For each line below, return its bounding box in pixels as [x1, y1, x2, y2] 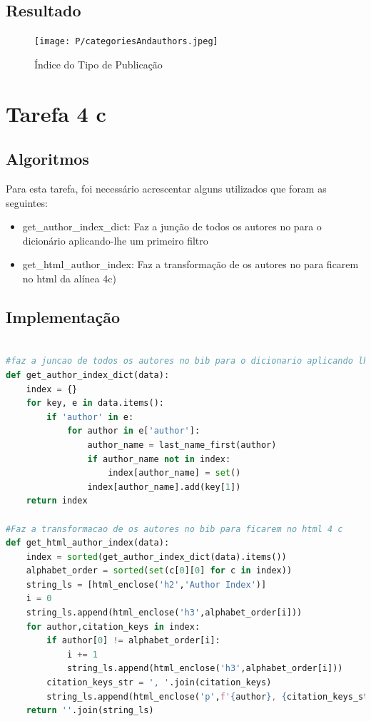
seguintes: [6, 195, 48, 210]
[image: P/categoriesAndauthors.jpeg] [34, 36, 218, 47]
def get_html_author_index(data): [6, 538, 170, 548]
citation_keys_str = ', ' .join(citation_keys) [46, 677, 272, 688]
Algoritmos [6, 148, 89, 170]
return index [26, 496, 88, 506]
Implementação [6, 305, 121, 327]
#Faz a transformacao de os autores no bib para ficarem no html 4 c [6, 523, 343, 534]
